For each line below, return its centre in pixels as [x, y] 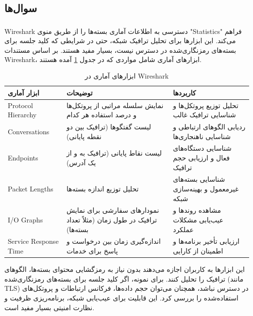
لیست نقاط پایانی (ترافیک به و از [114, 153]
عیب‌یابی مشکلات [198, 220]
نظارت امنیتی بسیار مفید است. [50, 307]
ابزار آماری [24, 92]
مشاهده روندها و [197, 210]
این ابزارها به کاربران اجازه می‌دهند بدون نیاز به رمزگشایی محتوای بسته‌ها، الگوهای [125, 269]
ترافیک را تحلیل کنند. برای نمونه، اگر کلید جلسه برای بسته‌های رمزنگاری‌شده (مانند [124, 278]
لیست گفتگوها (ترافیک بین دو [109, 126]
